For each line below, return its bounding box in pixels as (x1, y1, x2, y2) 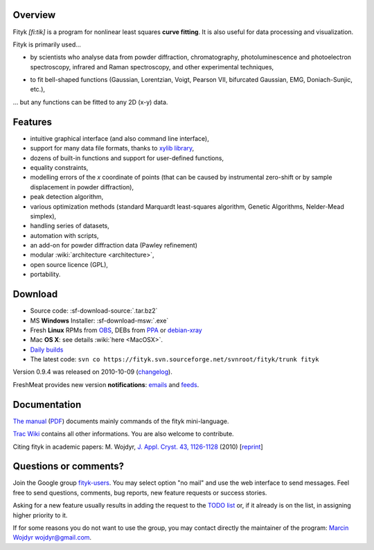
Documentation (12, 399, 82, 411)
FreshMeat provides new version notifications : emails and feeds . (12, 380, 199, 388)
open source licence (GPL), (30, 260, 109, 268)
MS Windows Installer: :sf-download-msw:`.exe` (30, 316, 169, 325)
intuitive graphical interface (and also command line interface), (30, 134, 209, 142)
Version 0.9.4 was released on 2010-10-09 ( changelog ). (12, 368, 172, 376)
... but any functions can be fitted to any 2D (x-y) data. (12, 98, 168, 106)
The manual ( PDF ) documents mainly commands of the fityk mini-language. (12, 417, 229, 425)
